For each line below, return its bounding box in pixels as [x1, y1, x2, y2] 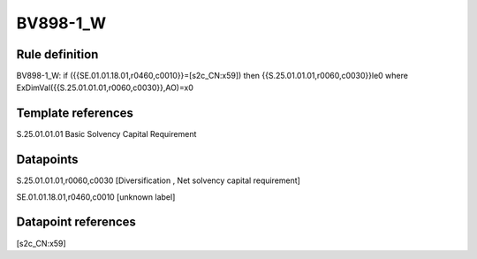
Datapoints [16, 152, 79, 167]
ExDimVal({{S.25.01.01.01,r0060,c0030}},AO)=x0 [16, 82, 193, 93]
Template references [16, 106, 134, 121]
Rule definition [16, 47, 99, 62]
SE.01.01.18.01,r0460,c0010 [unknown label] [16, 191, 176, 202]
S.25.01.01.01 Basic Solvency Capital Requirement [16, 129, 197, 140]
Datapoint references [16, 215, 137, 230]
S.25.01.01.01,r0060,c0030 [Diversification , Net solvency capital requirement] [16, 175, 300, 186]
